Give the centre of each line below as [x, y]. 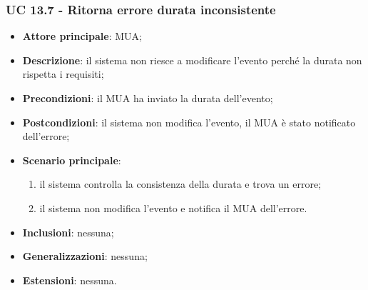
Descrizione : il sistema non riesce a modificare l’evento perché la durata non [192, 60]
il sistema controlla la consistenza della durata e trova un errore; [180, 184]
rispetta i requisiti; [63, 74]
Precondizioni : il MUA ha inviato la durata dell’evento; [148, 98]
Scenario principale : [72, 160]
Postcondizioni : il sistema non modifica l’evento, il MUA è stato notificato [189, 122]
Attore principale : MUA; [82, 36]
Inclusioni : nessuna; [68, 232]
